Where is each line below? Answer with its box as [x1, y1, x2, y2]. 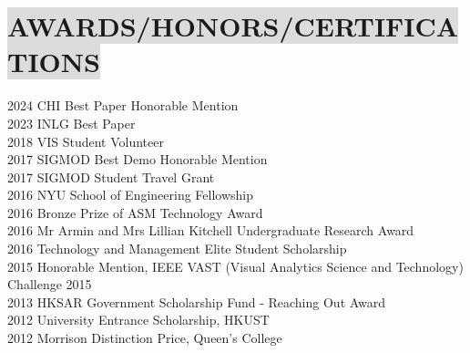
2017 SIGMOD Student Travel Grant [7, 167, 215, 186]
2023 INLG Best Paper [7, 113, 136, 132]
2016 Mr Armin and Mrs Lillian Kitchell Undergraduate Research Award [7, 221, 414, 240]
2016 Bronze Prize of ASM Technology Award [7, 202, 263, 222]
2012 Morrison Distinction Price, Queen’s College [7, 328, 282, 348]
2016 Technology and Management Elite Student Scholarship [7, 239, 347, 258]
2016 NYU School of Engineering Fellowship [7, 185, 254, 204]
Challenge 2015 [7, 275, 92, 294]
